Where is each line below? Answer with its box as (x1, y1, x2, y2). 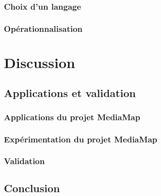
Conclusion (4, 180, 60, 195)
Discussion (4, 52, 75, 72)
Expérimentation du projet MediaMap (4, 133, 158, 145)
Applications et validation (4, 85, 136, 100)
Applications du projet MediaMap (4, 111, 141, 123)
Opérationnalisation (4, 22, 83, 34)
